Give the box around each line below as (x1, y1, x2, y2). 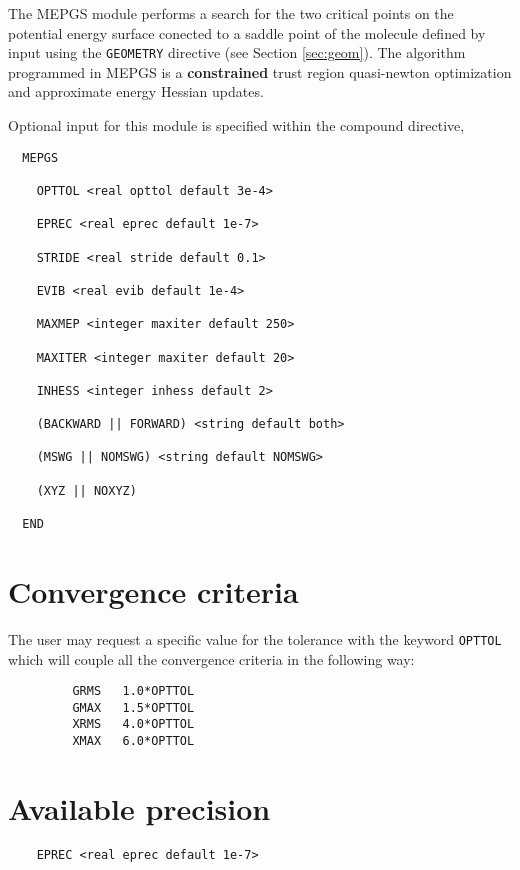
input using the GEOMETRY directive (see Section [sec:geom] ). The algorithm (8, 42, 466, 63)
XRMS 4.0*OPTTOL (72, 717, 195, 732)
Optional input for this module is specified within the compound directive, (8, 115, 465, 136)
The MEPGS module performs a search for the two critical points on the (8, 3, 454, 23)
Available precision (8, 787, 271, 828)
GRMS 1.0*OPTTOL (72, 684, 195, 699)
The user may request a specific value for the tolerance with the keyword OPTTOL (8, 628, 502, 649)
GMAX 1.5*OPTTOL (72, 700, 195, 715)
